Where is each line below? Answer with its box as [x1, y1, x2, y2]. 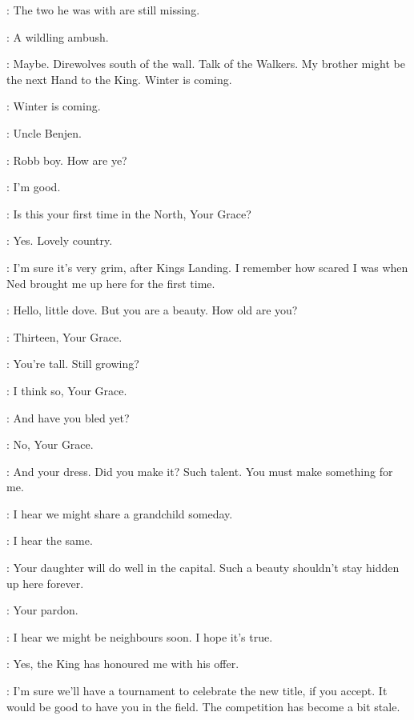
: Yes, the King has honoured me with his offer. [6, 655, 239, 672]
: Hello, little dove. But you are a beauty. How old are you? [6, 302, 298, 318]
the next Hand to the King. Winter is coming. [6, 70, 232, 87]
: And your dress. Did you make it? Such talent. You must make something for [6, 462, 393, 479]
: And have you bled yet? [6, 409, 130, 426]
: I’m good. [6, 178, 61, 195]
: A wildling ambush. [6, 28, 109, 45]
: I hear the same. [6, 532, 93, 549]
